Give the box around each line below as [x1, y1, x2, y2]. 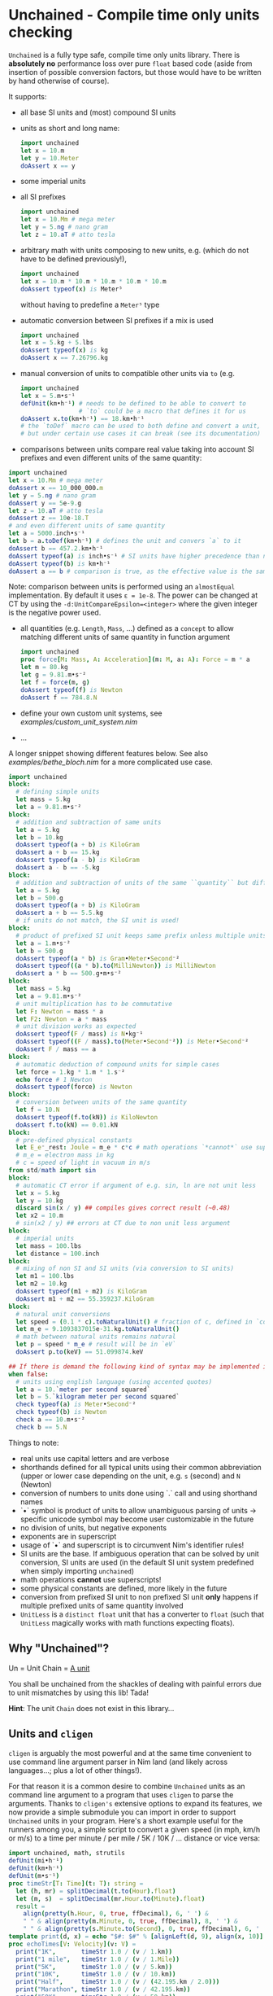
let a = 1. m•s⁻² [15, 939, 71, 948]
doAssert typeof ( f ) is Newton [19, 685, 123, 694]
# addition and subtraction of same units [15, 818, 162, 826]
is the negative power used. [8, 608, 102, 618]
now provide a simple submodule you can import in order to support [8, 1807, 236, 1817]
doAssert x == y [19, 161, 76, 170]
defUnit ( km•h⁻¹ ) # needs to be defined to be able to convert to [19, 399, 246, 408]
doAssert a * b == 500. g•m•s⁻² [15, 970, 122, 978]
